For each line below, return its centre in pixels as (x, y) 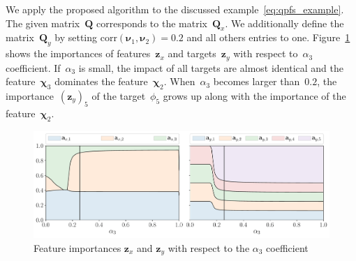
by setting (76, 37)
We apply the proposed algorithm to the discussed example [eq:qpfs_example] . (175, 9)
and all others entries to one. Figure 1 (268, 37)
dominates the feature (101, 81)
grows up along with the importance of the (254, 96)
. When (179, 81)
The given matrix (43, 23)
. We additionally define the (284, 23)
